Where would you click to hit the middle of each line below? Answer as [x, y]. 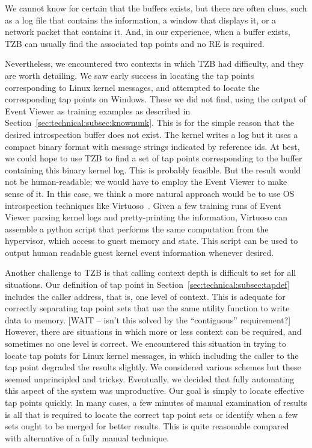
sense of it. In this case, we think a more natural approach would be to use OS [150, 193]
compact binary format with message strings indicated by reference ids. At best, [152, 146]
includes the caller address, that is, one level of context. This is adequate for [145, 296]
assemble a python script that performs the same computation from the [137, 229]
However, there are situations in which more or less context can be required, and [153, 331]
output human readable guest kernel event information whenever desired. [139, 252]
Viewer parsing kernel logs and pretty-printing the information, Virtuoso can [146, 217]
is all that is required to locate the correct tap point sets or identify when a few [151, 414]
